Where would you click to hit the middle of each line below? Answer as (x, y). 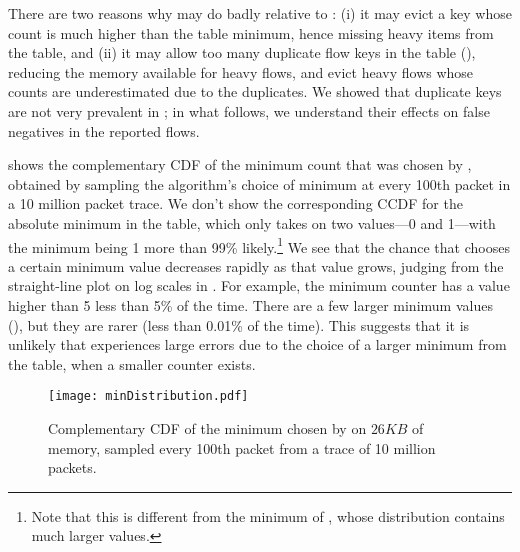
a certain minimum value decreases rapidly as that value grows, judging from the (256, 265)
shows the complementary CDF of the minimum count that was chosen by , (240, 164)
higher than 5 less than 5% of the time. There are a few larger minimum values (250, 304)
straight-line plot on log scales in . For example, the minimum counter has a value (259, 285)
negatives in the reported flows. (104, 130)
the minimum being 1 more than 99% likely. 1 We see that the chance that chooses (259, 245)
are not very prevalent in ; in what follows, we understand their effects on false (249, 110)
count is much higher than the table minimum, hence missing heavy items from (251, 32)
